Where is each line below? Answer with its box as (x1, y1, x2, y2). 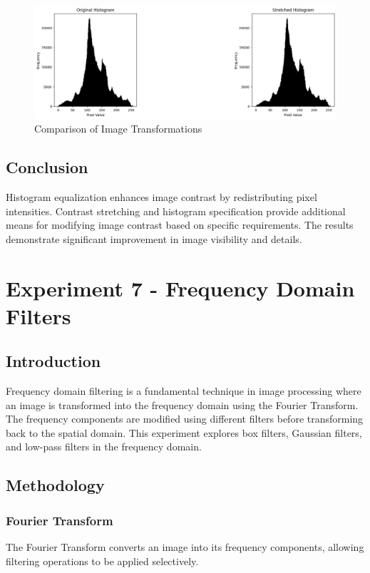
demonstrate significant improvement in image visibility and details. (6, 231, 302, 246)
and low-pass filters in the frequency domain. (6, 439, 202, 454)
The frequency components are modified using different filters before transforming (6, 411, 364, 426)
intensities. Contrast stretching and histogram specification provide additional (6, 203, 346, 218)
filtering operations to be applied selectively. (6, 553, 199, 568)
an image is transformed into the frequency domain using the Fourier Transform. (6, 397, 359, 412)
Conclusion (6, 156, 88, 178)
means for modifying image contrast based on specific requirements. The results (6, 217, 354, 232)
